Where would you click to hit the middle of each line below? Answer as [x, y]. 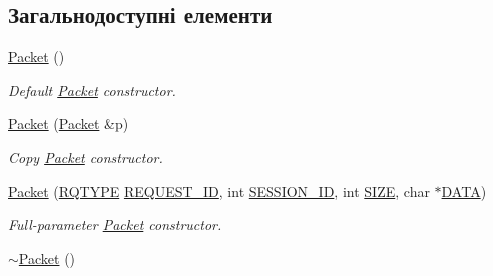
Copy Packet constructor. [85, 156]
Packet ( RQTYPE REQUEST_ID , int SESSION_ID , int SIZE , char [219, 190]
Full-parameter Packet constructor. [115, 224]
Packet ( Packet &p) [68, 123]
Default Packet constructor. [92, 89]
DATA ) [464, 190]
